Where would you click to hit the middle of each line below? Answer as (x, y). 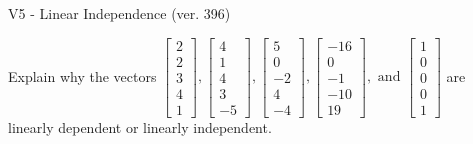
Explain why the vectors (82, 75)
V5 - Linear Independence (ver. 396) (119, 13)
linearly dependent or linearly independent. (140, 126)
